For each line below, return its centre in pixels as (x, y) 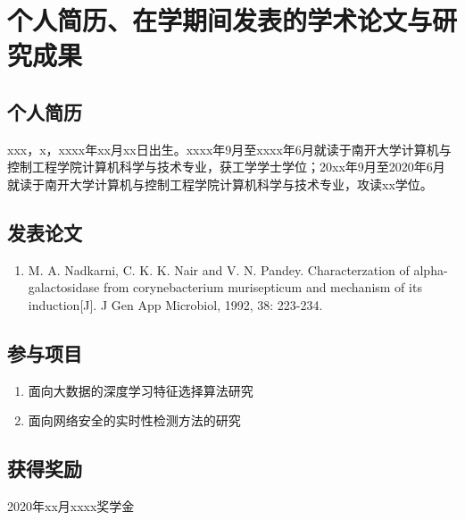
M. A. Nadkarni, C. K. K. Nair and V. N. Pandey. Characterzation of (219, 269)
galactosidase (64, 287)
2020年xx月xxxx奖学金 (71, 506)
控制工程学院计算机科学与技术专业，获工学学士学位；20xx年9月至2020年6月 (226, 167)
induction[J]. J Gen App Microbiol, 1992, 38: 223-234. (175, 304)
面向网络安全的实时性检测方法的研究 (134, 420)
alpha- (431, 269)
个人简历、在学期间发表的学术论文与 (220, 20)
